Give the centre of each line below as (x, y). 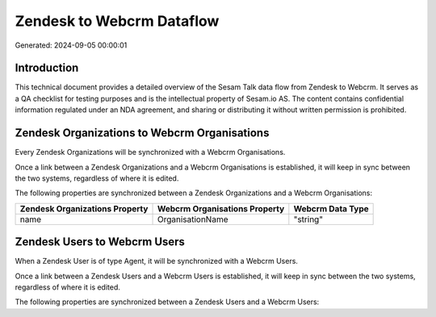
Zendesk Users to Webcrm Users (100, 242)
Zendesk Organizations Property (84, 208)
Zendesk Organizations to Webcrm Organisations (142, 133)
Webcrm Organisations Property (221, 208)
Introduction (47, 68)
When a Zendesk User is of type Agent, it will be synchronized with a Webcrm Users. (157, 261)
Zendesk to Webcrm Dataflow (117, 21)
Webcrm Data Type (331, 208)
